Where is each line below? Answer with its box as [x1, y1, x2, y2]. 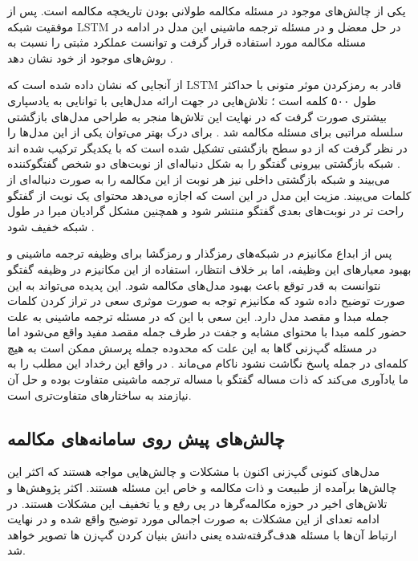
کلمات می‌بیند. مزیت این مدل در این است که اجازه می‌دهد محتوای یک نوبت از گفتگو [7, 186, 412, 203]
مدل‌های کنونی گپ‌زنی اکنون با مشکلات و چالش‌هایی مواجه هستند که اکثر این [7, 463, 380, 480]
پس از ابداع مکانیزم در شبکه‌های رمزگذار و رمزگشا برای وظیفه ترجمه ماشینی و [7, 245, 392, 262]
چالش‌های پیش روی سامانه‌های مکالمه [7, 425, 286, 450]
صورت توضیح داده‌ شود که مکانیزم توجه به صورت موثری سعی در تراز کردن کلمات [7, 292, 405, 309]
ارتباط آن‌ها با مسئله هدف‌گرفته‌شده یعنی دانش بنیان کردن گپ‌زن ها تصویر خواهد [7, 526, 397, 543]
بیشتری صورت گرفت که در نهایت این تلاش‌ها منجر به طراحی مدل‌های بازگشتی [7, 108, 387, 124]
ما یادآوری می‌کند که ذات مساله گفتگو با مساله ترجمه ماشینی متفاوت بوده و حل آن [7, 371, 408, 388]
